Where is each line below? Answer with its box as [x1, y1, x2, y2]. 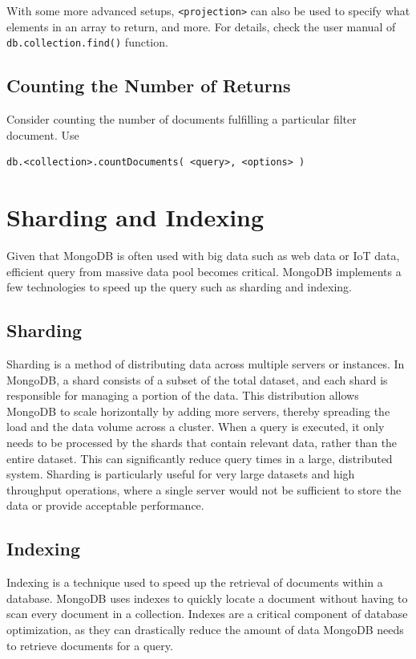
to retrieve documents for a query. [6, 637, 173, 653]
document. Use [6, 126, 79, 143]
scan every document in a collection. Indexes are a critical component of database [6, 605, 408, 622]
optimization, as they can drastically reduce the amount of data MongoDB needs [6, 620, 404, 637]
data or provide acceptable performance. [6, 497, 204, 514]
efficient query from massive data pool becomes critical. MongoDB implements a [6, 262, 402, 279]
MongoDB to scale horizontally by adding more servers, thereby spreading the [6, 402, 390, 419]
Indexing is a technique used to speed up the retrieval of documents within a [6, 574, 383, 591]
